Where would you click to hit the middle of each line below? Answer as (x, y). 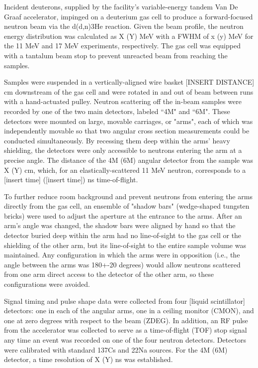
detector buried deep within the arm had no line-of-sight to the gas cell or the (123, 235)
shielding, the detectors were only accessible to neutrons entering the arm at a (123, 150)
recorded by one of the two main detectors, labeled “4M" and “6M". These (117, 111)
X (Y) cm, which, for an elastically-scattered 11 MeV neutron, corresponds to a (125, 170)
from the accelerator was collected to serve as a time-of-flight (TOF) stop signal (126, 330)
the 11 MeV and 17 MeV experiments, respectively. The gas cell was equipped (122, 46)
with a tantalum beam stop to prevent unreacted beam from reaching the (116, 55)
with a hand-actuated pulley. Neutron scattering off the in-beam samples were (123, 101)
